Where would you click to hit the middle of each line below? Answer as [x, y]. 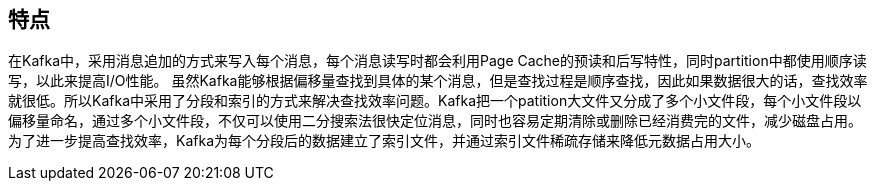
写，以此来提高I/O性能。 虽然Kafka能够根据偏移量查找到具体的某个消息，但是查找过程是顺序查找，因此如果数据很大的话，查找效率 [438, 81]
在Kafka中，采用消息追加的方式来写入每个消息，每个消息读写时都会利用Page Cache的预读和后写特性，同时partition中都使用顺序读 [437, 61]
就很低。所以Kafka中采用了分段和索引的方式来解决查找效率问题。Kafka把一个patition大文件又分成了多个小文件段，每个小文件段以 [435, 101]
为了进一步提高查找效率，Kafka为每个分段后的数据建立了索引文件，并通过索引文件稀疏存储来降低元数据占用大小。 [384, 141]
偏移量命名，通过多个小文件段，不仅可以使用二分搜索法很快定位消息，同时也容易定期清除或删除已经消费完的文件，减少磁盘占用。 [435, 121]
